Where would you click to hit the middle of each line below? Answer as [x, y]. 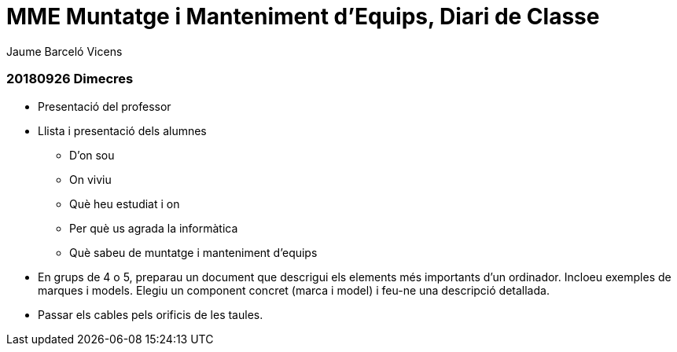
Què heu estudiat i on [125, 203]
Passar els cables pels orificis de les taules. [151, 314]
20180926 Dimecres [70, 79]
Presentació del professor [105, 106]
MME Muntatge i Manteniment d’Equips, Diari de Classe [303, 16]
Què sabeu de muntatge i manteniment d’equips [193, 252]
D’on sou [92, 155]
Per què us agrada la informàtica [154, 228]
